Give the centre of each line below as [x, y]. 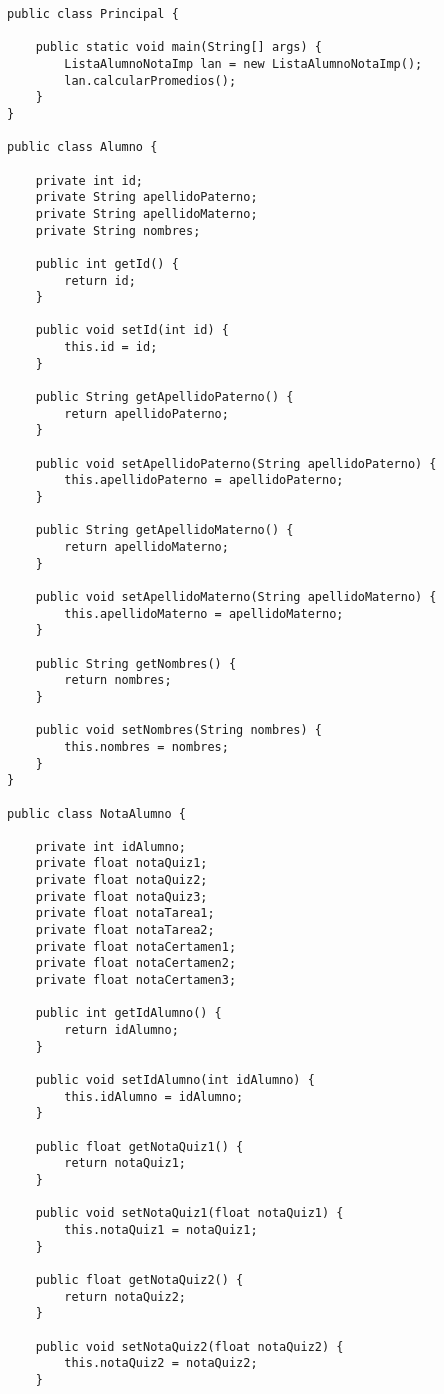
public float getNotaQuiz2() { [139, 1279]
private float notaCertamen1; [136, 946]
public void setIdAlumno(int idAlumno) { [175, 1080]
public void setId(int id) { [132, 330]
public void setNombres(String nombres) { [178, 730]
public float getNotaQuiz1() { [139, 1146]
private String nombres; [118, 230]
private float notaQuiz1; [121, 863]
